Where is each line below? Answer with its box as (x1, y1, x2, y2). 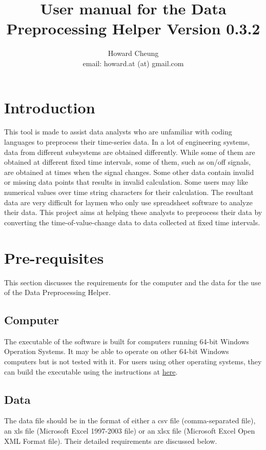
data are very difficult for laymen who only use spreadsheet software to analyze (4, 197, 253, 207)
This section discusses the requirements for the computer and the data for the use (4, 277, 261, 287)
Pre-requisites (4, 247, 104, 268)
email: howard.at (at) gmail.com (83, 57, 184, 68)
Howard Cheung (108, 48, 159, 58)
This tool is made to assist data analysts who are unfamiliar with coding (4, 126, 232, 137)
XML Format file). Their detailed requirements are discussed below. (4, 435, 217, 446)
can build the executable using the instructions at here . (4, 366, 178, 377)
